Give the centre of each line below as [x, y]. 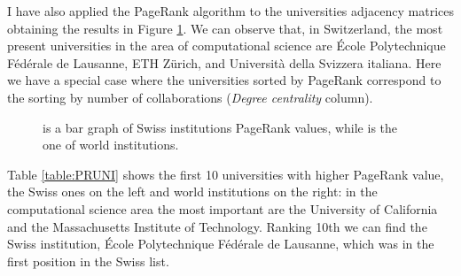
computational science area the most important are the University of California [223, 208]
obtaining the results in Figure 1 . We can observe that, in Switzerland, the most [225, 28]
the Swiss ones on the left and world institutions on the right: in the [192, 192]
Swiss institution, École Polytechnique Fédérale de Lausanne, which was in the [221, 244]
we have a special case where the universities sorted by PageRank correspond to [224, 80]
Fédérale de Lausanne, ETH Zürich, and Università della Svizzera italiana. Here [224, 62]
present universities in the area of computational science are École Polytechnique [227, 46]
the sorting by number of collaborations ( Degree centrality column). [190, 97]
